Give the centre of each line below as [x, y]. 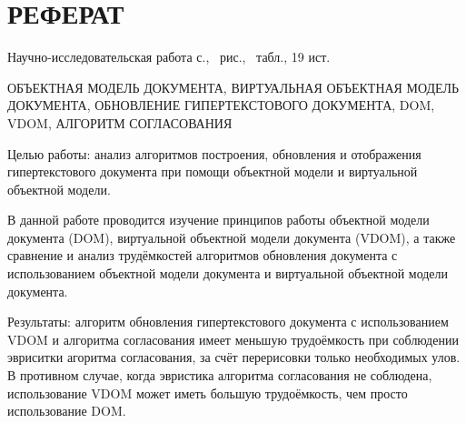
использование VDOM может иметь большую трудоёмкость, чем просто [208, 393]
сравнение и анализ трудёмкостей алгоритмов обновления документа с [203, 255]
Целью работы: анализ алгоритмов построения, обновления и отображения [214, 153]
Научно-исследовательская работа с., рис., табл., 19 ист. [169, 57]
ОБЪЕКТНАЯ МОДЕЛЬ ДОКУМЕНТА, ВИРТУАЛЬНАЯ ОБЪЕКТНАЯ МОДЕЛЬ [233, 87]
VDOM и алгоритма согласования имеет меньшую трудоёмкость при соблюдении [233, 339]
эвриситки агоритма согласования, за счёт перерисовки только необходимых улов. [234, 357]
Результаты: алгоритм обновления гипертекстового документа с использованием [228, 322]
